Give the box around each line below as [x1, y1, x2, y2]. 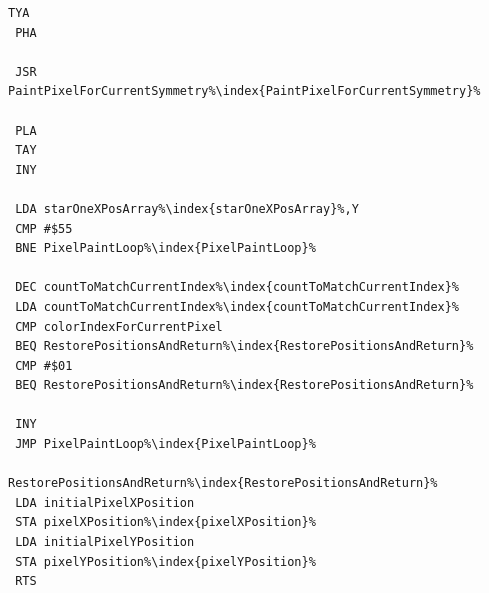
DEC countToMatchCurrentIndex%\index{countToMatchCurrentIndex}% [15, 280, 460, 295]
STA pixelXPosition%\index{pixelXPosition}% [15, 515, 316, 530]
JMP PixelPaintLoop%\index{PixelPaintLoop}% [15, 437, 316, 452]
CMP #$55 [15, 221, 73, 236]
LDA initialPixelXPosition [15, 495, 195, 510]
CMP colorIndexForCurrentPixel [15, 319, 223, 334]
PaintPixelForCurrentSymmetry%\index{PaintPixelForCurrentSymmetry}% [8, 84, 481, 99]
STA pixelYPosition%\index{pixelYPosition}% [15, 554, 316, 569]
